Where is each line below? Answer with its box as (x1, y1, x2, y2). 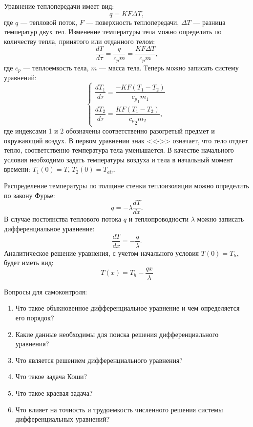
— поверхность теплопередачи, (86, 17, 179, 27)
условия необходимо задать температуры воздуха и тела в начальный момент (4, 154, 233, 164)
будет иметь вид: (4, 257, 54, 268)
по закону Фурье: (4, 190, 55, 200)
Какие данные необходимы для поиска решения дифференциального (15, 329, 219, 339)
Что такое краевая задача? (15, 387, 93, 398)
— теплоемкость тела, (23, 62, 89, 72)
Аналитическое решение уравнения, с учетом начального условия (4, 247, 199, 258)
